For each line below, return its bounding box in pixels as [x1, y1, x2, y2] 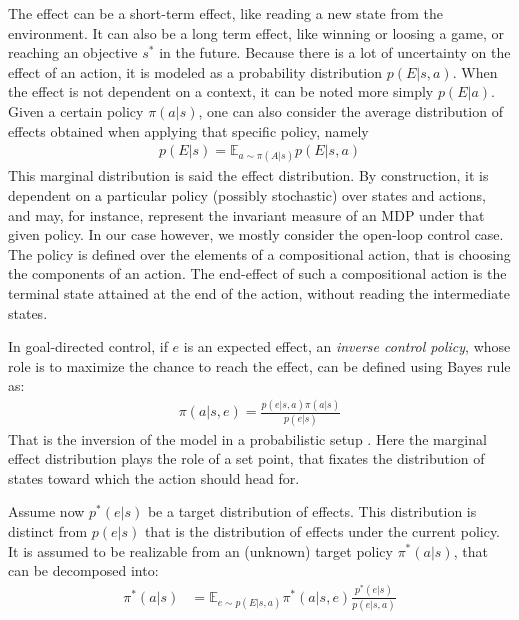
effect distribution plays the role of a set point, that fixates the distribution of [8, 448, 485, 469]
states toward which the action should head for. [8, 467, 300, 488]
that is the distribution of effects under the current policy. [144, 520, 501, 541]
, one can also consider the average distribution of [198, 100, 503, 121]
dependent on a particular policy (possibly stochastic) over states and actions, [8, 184, 486, 205]
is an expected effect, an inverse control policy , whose [183, 336, 511, 357]
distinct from [8, 520, 88, 541]
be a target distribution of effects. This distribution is [147, 501, 477, 522]
